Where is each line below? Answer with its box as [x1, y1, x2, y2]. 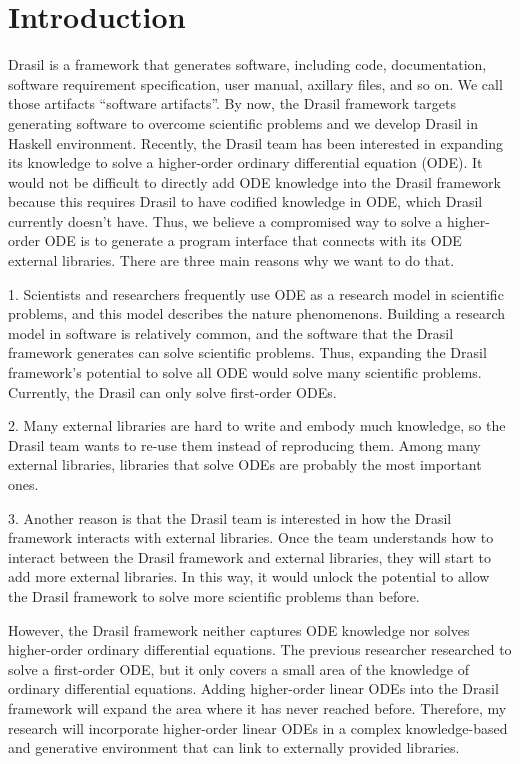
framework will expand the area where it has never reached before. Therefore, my [8, 697, 507, 718]
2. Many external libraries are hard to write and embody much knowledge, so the [8, 415, 506, 436]
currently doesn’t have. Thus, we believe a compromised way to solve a [8, 210, 443, 231]
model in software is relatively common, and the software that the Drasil [8, 322, 454, 343]
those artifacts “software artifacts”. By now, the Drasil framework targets [8, 93, 456, 114]
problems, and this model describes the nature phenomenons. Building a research [8, 303, 506, 324]
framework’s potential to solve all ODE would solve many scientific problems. [8, 362, 482, 383]
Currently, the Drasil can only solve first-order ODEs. [8, 381, 337, 402]
